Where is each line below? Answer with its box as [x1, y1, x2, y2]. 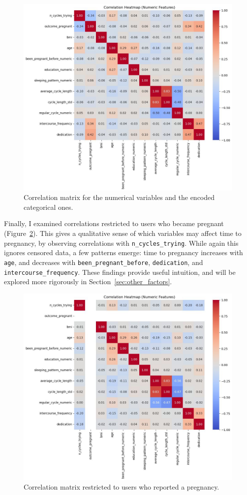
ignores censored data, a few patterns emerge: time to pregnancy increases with [4, 247, 243, 258]
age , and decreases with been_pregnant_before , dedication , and [4, 257, 203, 267]
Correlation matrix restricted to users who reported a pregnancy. [24, 482, 219, 492]
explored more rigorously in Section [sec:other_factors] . [4, 276, 172, 287]
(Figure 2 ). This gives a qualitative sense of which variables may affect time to [4, 228, 242, 238]
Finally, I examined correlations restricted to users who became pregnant [4, 218, 224, 229]
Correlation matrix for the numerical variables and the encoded [24, 192, 215, 202]
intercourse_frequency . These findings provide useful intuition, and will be [4, 266, 236, 277]
